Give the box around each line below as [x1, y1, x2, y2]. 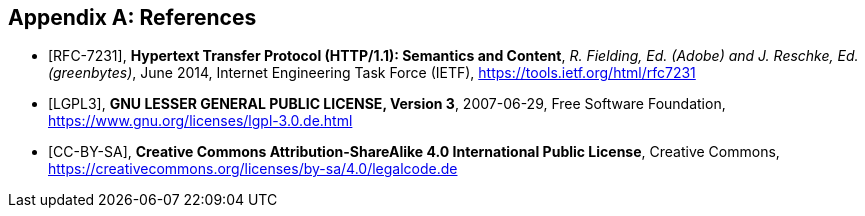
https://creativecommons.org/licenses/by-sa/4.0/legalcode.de [48, 160, 458, 178]
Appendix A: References [8, 5, 257, 30]
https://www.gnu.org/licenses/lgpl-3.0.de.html [48, 112, 353, 130]
